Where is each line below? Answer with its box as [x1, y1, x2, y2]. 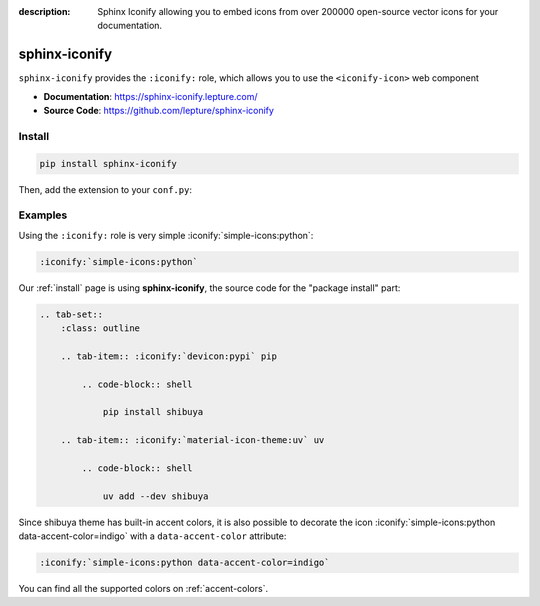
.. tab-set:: [39, 308, 104, 320]
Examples [18, 208, 68, 222]
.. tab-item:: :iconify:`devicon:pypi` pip [60, 350, 277, 362]
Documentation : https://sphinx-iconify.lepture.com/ [43, 90, 259, 102]
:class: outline [60, 323, 140, 334]
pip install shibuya [102, 406, 204, 418]
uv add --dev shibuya [102, 490, 209, 502]
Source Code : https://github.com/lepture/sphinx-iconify [43, 105, 275, 117]
